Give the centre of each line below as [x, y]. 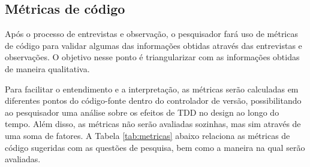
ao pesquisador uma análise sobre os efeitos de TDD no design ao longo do [142, 112]
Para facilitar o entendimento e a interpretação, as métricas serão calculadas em [152, 89]
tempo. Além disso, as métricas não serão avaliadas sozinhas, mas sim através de [153, 124]
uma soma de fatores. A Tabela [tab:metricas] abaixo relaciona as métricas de [148, 135]
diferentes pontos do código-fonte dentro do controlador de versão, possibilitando [153, 100]
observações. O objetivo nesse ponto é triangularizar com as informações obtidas [152, 57]
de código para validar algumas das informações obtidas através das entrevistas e [154, 45]
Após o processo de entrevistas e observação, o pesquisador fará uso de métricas [151, 34]
